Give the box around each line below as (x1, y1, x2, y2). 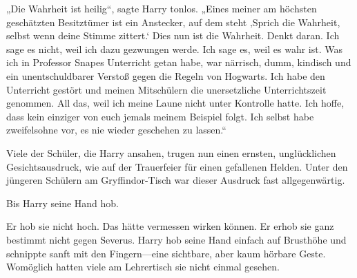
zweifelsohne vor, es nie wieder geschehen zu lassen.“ (6, 122, 226, 137)
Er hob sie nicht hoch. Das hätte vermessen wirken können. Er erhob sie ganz (6, 219, 334, 233)
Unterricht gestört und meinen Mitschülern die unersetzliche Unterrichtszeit (6, 82, 327, 96)
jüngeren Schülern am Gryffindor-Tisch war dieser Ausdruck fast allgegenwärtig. (6, 173, 345, 187)
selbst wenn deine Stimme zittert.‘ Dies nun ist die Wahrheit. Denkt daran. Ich (6, 28, 340, 43)
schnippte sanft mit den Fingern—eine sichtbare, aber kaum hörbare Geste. (6, 246, 326, 260)
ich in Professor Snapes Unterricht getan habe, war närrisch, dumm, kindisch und (6, 55, 351, 69)
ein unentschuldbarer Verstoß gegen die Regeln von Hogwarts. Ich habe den (6, 68, 325, 83)
